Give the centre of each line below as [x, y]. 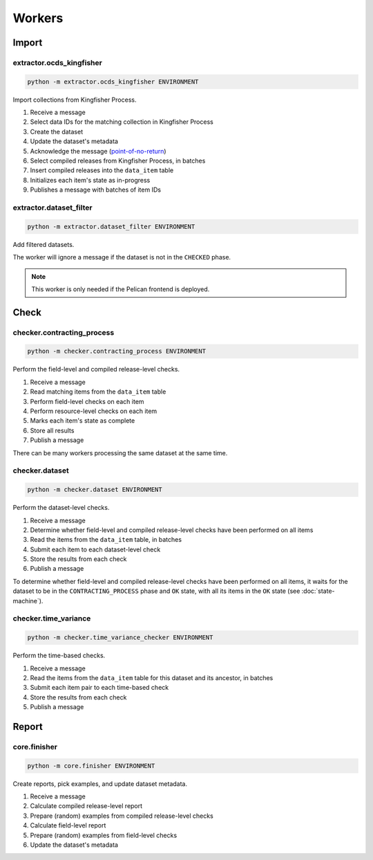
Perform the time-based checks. [59, 656]
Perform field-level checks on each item [87, 401]
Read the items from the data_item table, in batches [106, 540]
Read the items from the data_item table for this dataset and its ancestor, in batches [152, 677]
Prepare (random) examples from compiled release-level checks [122, 816]
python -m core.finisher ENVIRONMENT [91, 766]
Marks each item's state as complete [83, 421]
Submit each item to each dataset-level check [95, 549]
